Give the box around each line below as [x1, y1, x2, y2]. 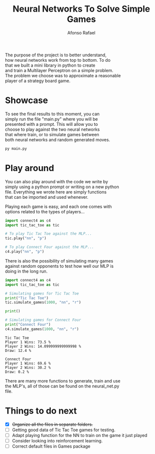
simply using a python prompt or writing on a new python [5, 184, 120, 190]
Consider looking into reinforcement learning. [12, 437, 103, 443]
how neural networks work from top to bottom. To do [5, 57, 110, 63]
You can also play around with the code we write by [5, 178, 108, 184]
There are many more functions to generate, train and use [5, 378, 121, 384]
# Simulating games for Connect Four [5, 317, 81, 323]
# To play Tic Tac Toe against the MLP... [5, 231, 92, 236]
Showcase [5, 95, 48, 106]
